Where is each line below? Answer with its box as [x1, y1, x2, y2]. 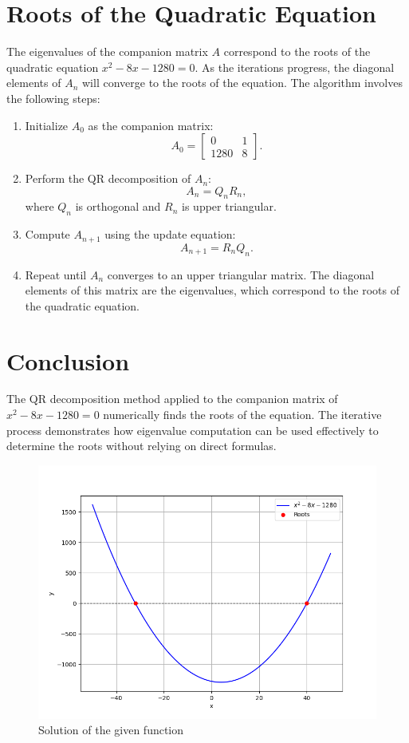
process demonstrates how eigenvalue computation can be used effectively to [6, 421, 379, 438]
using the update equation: [104, 226, 236, 243]
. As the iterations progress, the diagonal [195, 58, 395, 75]
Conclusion [6, 344, 130, 377]
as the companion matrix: [88, 117, 214, 133]
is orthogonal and [75, 198, 161, 215]
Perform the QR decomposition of [25, 170, 191, 187]
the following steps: [6, 89, 100, 106]
